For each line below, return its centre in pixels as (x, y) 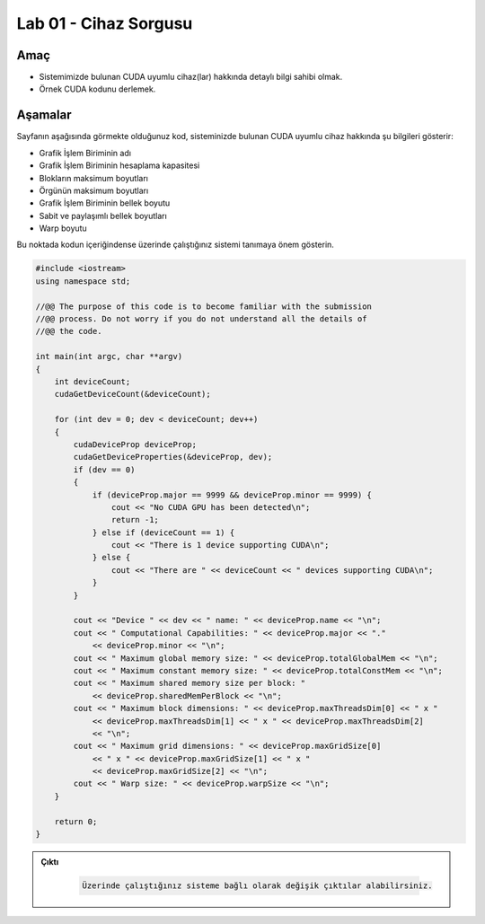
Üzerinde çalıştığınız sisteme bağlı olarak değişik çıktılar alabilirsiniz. (257, 886)
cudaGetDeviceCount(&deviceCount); (132, 394)
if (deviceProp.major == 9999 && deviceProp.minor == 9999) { (232, 495)
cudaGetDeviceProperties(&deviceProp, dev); (173, 457)
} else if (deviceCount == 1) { (163, 532)
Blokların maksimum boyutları (93, 178)
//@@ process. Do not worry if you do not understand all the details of (201, 319)
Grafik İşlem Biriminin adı (85, 153)
